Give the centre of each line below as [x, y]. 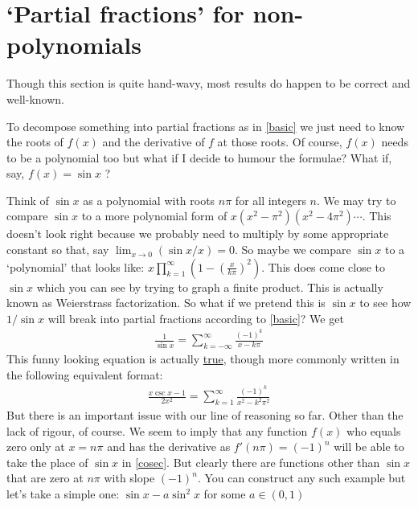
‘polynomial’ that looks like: [76, 266]
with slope [129, 478]
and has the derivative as [169, 447]
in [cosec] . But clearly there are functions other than [251, 462]
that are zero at [45, 478]
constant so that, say [58, 250]
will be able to [369, 447]
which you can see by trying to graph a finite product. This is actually [210, 287]
